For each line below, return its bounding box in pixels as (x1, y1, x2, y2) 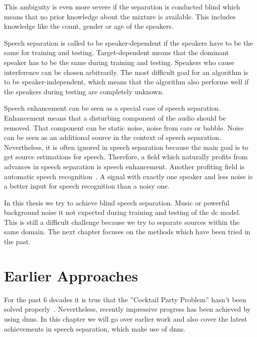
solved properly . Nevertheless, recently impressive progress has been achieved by (4, 304, 251, 314)
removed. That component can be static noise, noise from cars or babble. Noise (4, 122, 244, 133)
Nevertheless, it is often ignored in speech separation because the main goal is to (4, 141, 249, 152)
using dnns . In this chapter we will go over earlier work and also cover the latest (4, 313, 247, 324)
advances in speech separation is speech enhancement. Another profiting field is (4, 161, 245, 171)
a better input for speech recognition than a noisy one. (4, 181, 170, 191)
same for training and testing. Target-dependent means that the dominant (4, 47, 229, 58)
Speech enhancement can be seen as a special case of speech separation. (4, 103, 221, 113)
